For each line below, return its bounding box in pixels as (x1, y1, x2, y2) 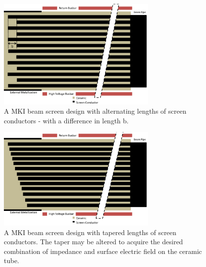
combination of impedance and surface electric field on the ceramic (4, 246, 202, 256)
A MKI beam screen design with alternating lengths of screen (4, 106, 187, 116)
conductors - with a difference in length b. (4, 115, 129, 125)
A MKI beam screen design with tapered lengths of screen (4, 227, 176, 237)
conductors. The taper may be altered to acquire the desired (4, 237, 183, 247)
